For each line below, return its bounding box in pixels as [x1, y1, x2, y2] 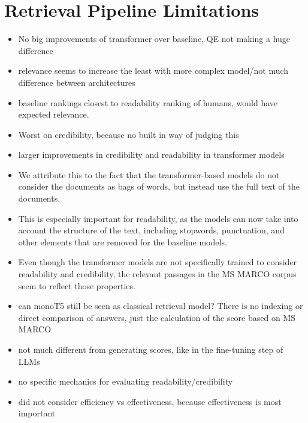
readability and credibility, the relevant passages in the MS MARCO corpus [18, 268, 297, 280]
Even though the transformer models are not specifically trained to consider [18, 256, 297, 268]
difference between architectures [18, 76, 135, 88]
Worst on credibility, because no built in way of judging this [18, 128, 239, 140]
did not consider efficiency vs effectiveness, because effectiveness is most [18, 395, 282, 407]
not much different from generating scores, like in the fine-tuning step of [18, 343, 283, 355]
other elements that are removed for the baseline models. [18, 235, 227, 248]
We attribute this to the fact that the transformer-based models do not [18, 168, 280, 181]
